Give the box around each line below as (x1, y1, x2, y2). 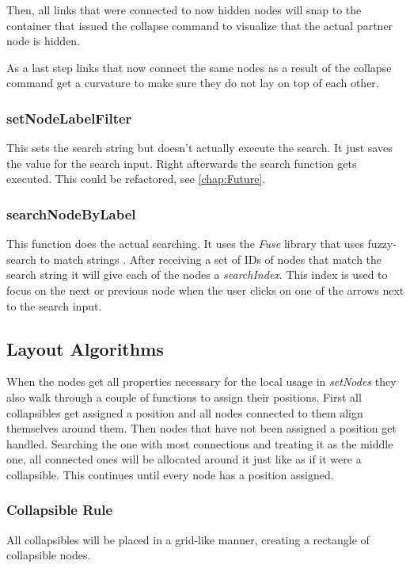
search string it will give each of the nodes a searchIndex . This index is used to (6, 266, 388, 283)
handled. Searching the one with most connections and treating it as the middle (6, 435, 393, 452)
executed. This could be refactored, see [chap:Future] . (6, 170, 266, 187)
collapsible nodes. (6, 547, 91, 563)
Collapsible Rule (6, 500, 113, 520)
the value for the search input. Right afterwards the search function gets (6, 154, 357, 171)
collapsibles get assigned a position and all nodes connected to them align (6, 404, 363, 421)
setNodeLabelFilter (6, 108, 132, 128)
